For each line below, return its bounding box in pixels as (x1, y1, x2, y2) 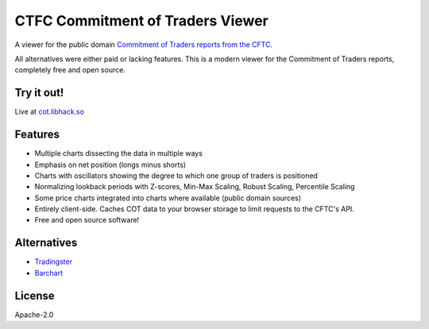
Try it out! (14, 86, 64, 99)
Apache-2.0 (14, 310, 54, 319)
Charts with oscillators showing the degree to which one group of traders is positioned (34, 171, 318, 180)
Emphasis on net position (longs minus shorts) (34, 160, 187, 169)
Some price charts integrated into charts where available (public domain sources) (34, 193, 302, 203)
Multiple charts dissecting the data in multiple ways (34, 149, 203, 158)
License (14, 288, 55, 302)
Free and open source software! (34, 215, 140, 225)
